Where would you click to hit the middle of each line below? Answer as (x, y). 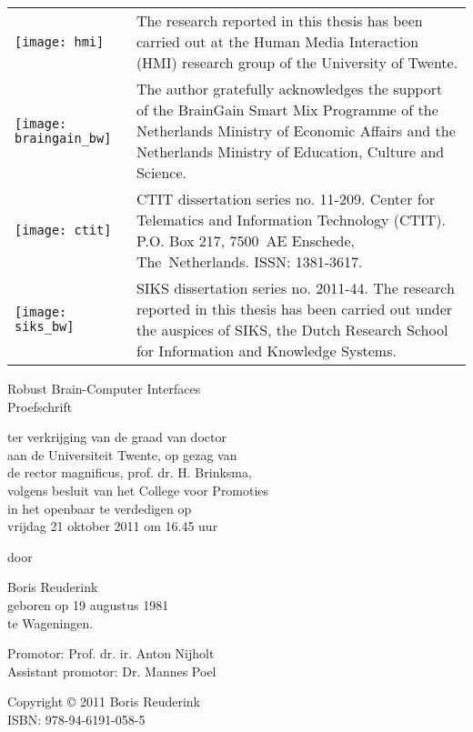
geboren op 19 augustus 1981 (88, 604)
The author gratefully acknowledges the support (289, 89)
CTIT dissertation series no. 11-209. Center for (285, 199)
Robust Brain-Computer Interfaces (104, 388)
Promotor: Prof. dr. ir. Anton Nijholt (111, 653)
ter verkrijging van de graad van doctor (117, 437)
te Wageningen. (50, 622)
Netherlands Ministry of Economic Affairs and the (296, 130)
